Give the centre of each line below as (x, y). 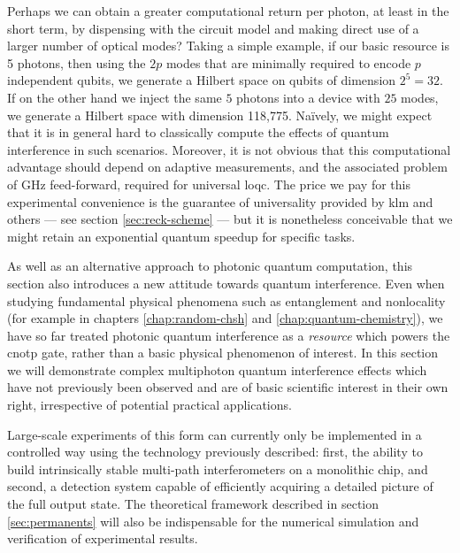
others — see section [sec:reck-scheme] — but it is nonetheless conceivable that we (230, 219)
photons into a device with (308, 97)
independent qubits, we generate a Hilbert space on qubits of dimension (202, 80)
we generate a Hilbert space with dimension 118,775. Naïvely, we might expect (220, 115)
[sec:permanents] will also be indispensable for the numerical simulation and (213, 521)
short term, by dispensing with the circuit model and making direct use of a (213, 28)
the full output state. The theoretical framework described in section (193, 504)
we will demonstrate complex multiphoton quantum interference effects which (217, 369)
